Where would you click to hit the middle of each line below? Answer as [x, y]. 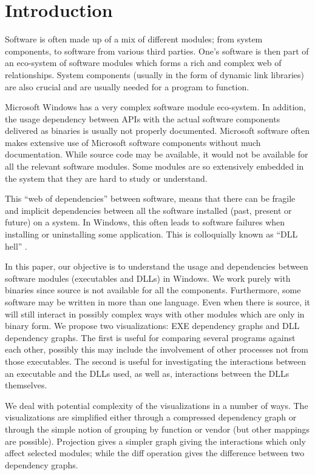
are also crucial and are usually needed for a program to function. [127, 86]
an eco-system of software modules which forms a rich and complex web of [143, 63]
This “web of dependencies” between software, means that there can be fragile [150, 198]
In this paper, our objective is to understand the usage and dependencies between [157, 266]
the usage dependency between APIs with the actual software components [143, 118]
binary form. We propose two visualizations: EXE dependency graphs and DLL [152, 326]
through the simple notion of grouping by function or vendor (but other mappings [157, 429]
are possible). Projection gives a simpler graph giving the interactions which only [155, 441]
